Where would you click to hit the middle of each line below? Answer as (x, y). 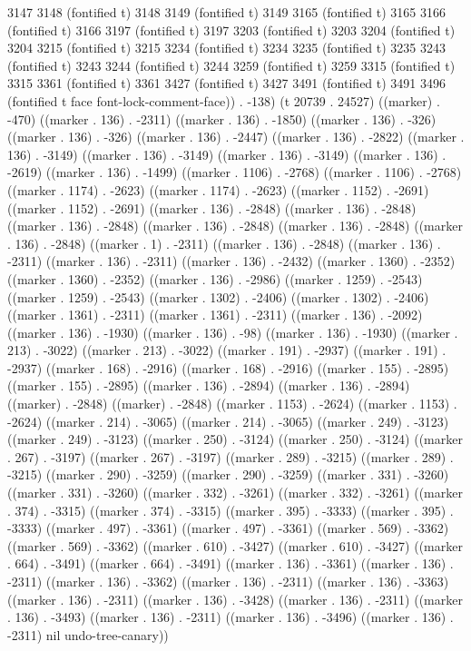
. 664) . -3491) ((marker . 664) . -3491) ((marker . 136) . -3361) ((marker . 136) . (231, 563)
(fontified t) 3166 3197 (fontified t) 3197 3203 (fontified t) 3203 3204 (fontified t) (231, 30)
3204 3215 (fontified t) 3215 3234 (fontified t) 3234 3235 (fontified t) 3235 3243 (227, 48)
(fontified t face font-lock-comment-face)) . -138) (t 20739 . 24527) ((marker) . (224, 100)
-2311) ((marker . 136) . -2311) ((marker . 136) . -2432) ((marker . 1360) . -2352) (231, 261)
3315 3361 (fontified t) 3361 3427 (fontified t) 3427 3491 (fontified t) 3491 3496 (227, 83)
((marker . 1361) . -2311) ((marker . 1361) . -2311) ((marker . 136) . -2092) (215, 315)
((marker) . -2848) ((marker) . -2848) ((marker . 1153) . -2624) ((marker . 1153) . (232, 404)
